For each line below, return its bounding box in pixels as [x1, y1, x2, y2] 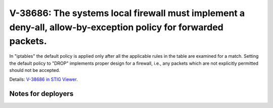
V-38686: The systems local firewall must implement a [9, 8, 245, 19]
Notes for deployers [9, 89, 74, 98]
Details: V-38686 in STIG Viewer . [9, 76, 78, 82]
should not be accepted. [9, 67, 60, 73]
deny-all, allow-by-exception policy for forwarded [9, 22, 223, 33]
